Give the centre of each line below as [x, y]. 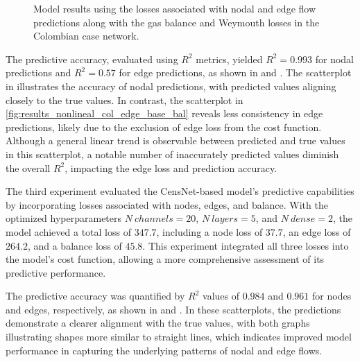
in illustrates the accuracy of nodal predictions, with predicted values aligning [171, 86]
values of [221, 296]
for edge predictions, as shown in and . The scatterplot [235, 72]
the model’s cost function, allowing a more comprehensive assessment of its [165, 259]
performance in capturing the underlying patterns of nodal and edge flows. [164, 350]
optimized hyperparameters [64, 218]
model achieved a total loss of [68, 231]
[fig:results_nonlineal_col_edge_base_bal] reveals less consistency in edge [164, 113]
